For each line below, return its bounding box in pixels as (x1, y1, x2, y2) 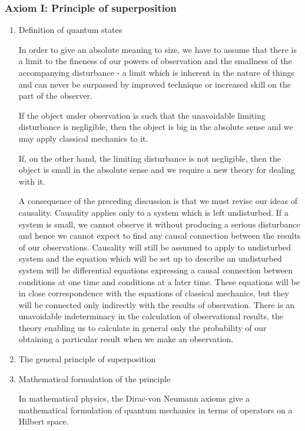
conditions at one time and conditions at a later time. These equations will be (18, 275, 300, 288)
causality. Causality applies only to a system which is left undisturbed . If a (18, 206, 289, 218)
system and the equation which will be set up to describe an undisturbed (18, 252, 282, 265)
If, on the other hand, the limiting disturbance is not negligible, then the (18, 152, 281, 164)
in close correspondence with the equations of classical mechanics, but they (18, 287, 289, 299)
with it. (18, 175, 45, 187)
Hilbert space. (18, 415, 69, 427)
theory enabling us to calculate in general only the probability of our (18, 321, 267, 333)
